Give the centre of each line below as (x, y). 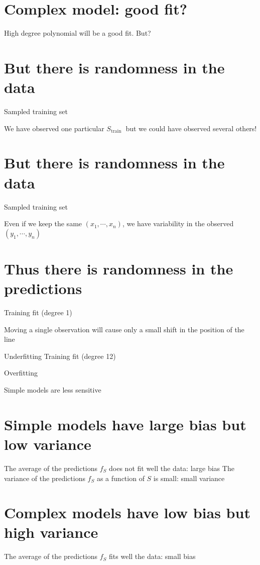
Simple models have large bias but (125, 424)
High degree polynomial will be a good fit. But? (78, 33)
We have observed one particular (54, 128)
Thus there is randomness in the (119, 268)
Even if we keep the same (43, 223)
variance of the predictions (45, 478)
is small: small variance (189, 478)
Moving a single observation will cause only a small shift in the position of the (124, 329)
